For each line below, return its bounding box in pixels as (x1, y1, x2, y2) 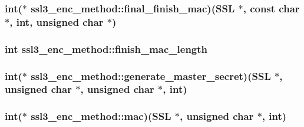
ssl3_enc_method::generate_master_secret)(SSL (31, 68, 271, 83)
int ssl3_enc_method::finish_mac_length (5, 41, 208, 56)
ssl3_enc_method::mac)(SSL (31, 109, 171, 123)
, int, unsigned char (9, 14, 104, 29)
